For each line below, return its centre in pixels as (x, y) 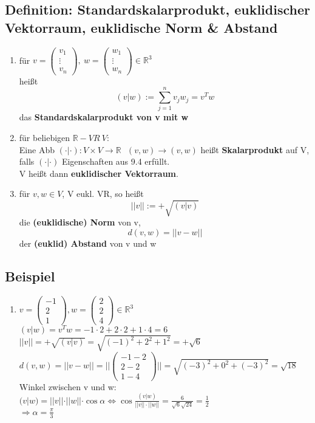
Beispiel (30, 276)
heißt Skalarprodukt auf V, (255, 149)
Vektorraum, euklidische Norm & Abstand (141, 27)
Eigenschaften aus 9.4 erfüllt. (116, 161)
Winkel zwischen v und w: (68, 386)
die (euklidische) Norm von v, (80, 222)
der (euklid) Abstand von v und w (88, 243)
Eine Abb (37, 149)
